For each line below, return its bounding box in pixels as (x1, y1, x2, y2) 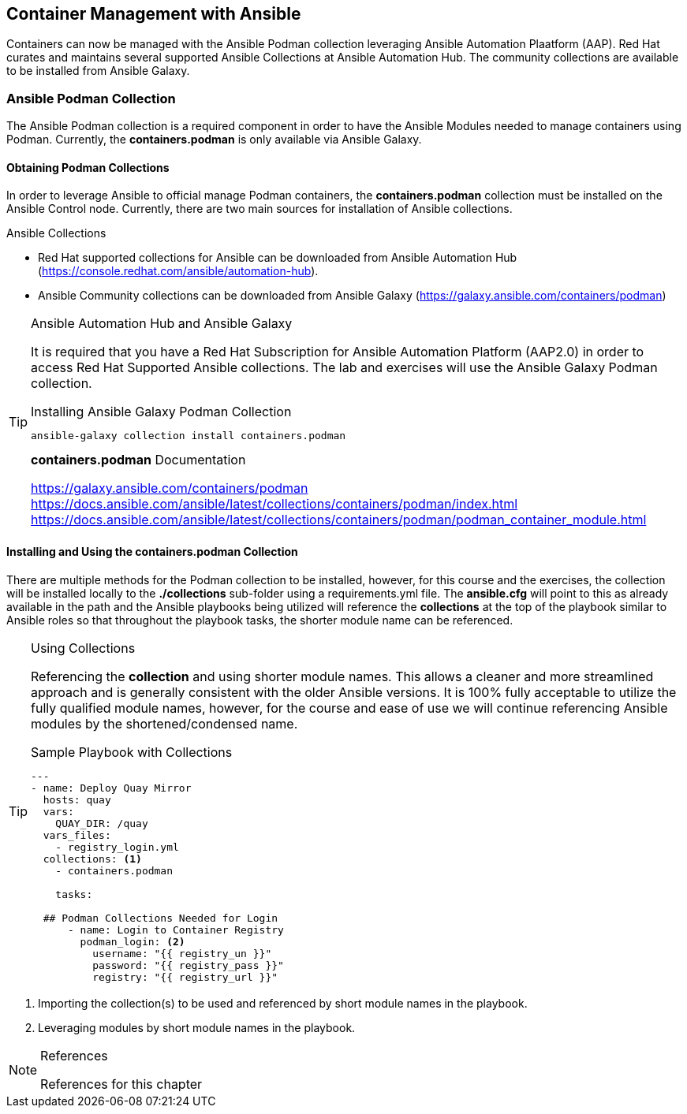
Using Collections (31, 639, 136, 656)
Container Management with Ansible (6, 4, 301, 24)
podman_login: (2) (80, 935, 185, 948)
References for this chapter (40, 1075, 203, 1092)
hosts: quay (43, 793, 111, 806)
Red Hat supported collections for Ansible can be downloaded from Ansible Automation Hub (38, 251, 517, 265)
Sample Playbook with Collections (31, 743, 233, 760)
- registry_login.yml (55, 840, 179, 853)
